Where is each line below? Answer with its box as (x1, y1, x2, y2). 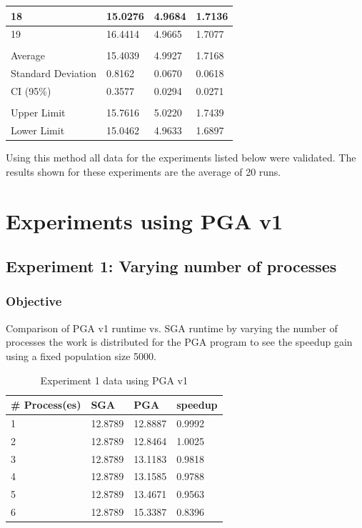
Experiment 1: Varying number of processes (6, 255, 337, 277)
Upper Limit (11, 105, 66, 120)
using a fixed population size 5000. (6, 348, 156, 363)
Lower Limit (11, 123, 65, 138)
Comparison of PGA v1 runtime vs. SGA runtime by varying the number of (6, 320, 338, 335)
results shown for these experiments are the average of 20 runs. (6, 164, 281, 179)
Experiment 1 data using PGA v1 (40, 372, 188, 387)
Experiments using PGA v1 (6, 206, 283, 235)
